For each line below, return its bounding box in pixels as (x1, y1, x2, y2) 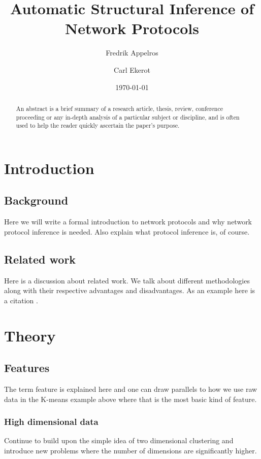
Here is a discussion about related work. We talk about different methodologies (4, 275, 250, 285)
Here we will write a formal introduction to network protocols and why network (4, 216, 252, 227)
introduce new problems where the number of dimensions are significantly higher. (4, 445, 257, 455)
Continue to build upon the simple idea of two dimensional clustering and (4, 435, 234, 446)
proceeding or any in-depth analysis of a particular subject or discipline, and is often (16, 112, 240, 121)
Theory (4, 325, 56, 346)
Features (4, 360, 50, 376)
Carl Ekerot (114, 64, 150, 75)
